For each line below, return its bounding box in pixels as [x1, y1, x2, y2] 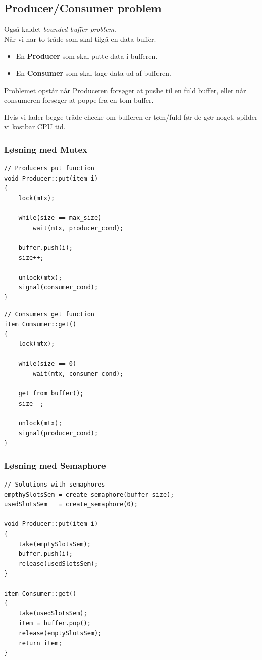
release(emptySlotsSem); [18, 629, 102, 637]
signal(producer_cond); [18, 429, 98, 437]
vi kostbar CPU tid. [4, 121, 66, 132]
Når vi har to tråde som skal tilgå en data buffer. [4, 33, 156, 44]
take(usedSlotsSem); [18, 609, 87, 617]
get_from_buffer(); [18, 390, 84, 398]
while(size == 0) [18, 360, 77, 368]
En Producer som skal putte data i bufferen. [16, 51, 158, 61]
